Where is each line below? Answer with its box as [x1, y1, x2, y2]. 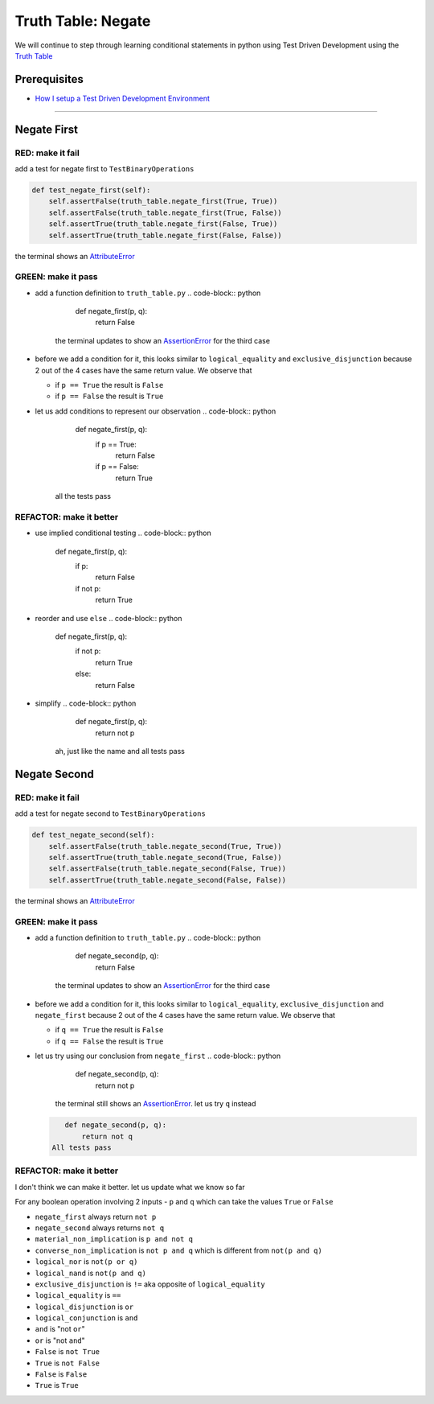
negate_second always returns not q [35, 1223, 165, 1233]
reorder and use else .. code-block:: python [35, 613, 182, 623]
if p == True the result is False [55, 381, 164, 390]
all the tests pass [55, 492, 112, 501]
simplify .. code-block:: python [35, 698, 137, 708]
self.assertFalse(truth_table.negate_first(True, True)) [48, 197, 278, 206]
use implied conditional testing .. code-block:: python [35, 528, 212, 538]
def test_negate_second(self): [31, 830, 156, 840]
